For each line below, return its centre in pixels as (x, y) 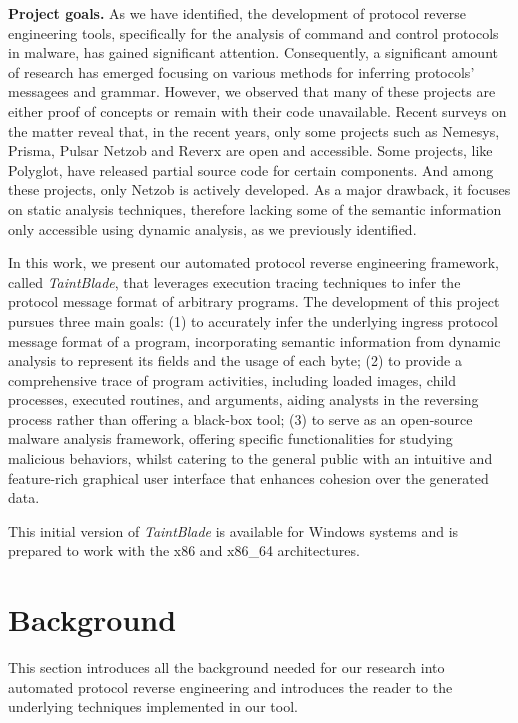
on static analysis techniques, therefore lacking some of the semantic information (255, 208)
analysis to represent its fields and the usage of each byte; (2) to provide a (235, 360)
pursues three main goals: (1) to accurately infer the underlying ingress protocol (253, 320)
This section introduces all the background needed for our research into (226, 667)
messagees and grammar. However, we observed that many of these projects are (252, 91)
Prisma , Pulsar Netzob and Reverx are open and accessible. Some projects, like (250, 150)
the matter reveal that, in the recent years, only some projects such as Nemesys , (254, 130)
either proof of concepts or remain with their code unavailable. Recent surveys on (257, 110)
